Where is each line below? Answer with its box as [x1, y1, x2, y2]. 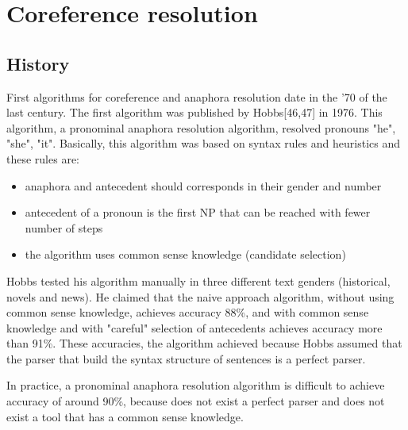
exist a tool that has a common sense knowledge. [6, 408, 244, 424]
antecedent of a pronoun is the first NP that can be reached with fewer [25, 204, 371, 221]
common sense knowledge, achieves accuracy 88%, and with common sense [6, 304, 369, 321]
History [6, 51, 70, 75]
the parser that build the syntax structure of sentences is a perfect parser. [6, 350, 366, 367]
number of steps [25, 219, 103, 236]
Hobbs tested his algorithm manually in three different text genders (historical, [6, 272, 391, 289]
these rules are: [6, 150, 79, 167]
